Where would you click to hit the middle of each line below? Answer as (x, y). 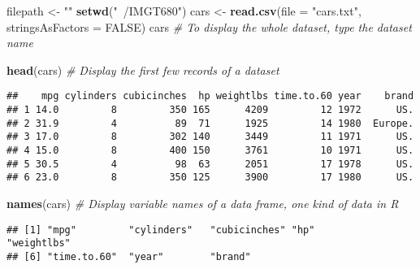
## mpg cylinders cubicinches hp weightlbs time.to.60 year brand (210, 96)
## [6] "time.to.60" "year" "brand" (129, 256)
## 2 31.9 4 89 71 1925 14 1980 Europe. (210, 123)
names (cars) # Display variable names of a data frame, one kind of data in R (203, 203)
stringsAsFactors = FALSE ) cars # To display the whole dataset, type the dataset (209, 26)
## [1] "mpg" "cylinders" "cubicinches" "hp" (161, 230)
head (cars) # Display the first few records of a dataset (143, 69)
